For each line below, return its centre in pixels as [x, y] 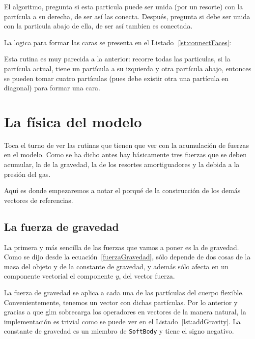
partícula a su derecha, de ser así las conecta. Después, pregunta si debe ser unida [127, 16]
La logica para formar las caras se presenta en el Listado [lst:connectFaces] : [118, 42]
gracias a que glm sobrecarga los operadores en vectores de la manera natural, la [125, 312]
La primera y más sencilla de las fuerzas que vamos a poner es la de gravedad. [122, 247]
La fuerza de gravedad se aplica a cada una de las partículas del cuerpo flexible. [124, 293]
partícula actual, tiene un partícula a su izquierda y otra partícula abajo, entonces [128, 68]
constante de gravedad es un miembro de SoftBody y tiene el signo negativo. [119, 331]
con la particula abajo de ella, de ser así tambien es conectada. [98, 26]
